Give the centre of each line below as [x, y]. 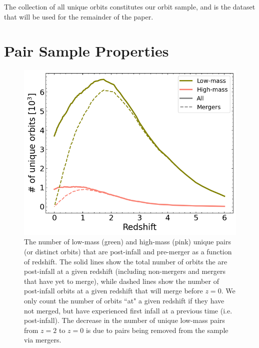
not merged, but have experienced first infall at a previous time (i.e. [128, 310]
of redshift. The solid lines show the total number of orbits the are [126, 261]
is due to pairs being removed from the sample [157, 330]
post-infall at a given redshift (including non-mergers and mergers [125, 271]
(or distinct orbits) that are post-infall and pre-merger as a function [128, 252]
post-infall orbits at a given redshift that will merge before [113, 291]
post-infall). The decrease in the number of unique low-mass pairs [124, 320]
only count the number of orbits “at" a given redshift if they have [124, 301]
